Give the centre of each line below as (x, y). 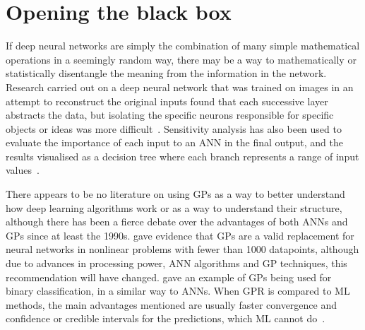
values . (23, 170)
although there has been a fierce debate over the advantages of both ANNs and (177, 222)
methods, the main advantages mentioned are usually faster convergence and (172, 304)
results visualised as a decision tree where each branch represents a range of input (182, 156)
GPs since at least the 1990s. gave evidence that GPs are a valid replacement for (180, 235)
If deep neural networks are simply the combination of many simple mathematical (183, 46)
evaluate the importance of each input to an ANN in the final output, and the (175, 142)
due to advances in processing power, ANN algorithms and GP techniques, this (176, 263)
